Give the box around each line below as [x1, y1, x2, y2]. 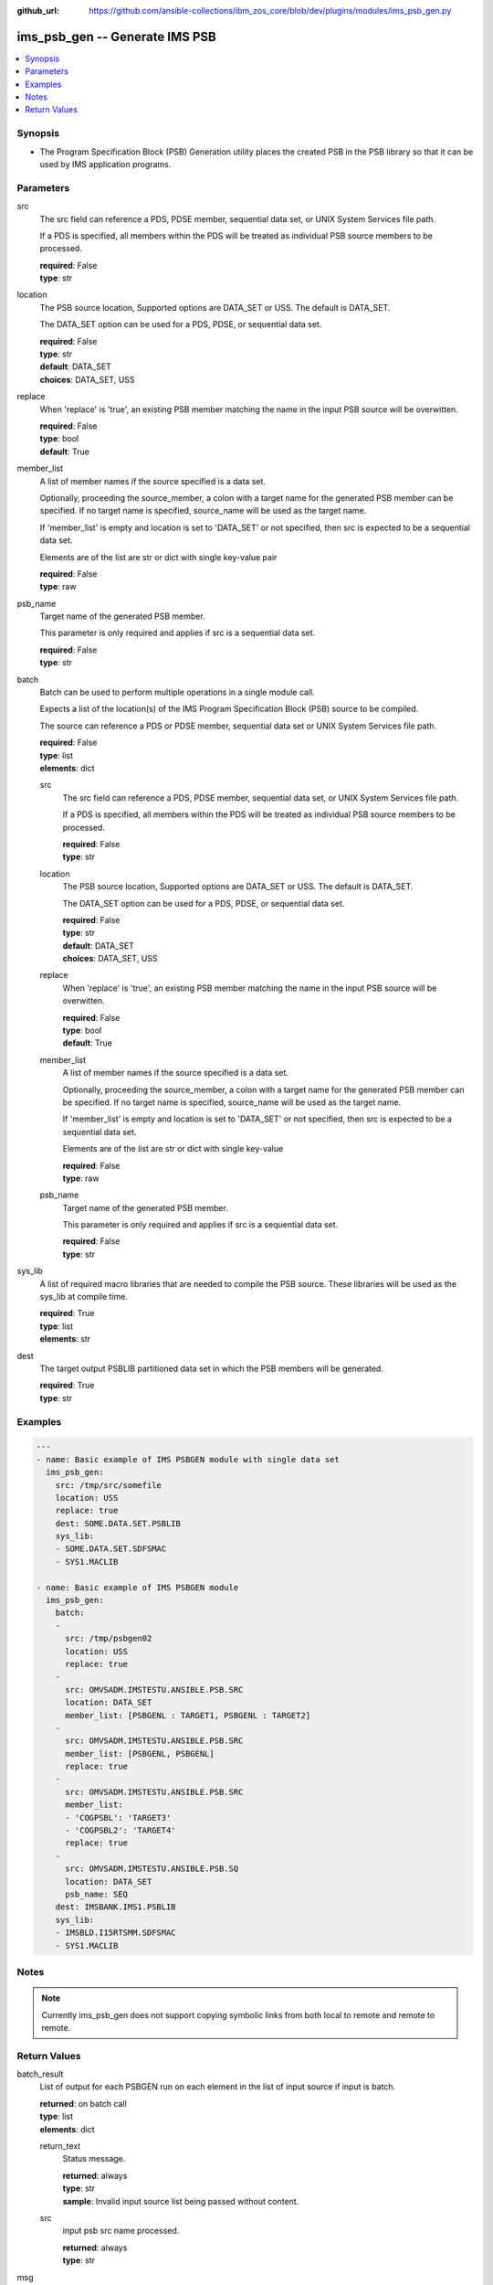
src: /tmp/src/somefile [55, 1480, 162, 1490]
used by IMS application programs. [39, 159, 172, 169]
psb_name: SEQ [65, 1889, 128, 1899]
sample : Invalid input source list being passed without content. [62, 2195, 299, 2206]
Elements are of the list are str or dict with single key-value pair [39, 551, 278, 562]
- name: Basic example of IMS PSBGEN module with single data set [36, 1454, 340, 1464]
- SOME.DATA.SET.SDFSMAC [55, 1544, 167, 1554]
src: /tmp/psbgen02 [65, 1633, 152, 1644]
